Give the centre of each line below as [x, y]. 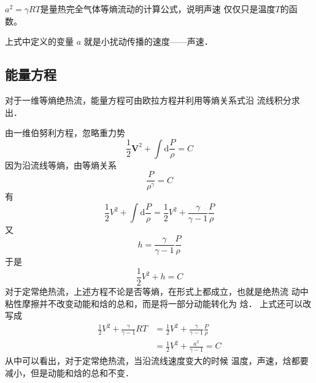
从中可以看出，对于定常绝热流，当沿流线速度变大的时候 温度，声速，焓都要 [157, 360]
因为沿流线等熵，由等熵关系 [61, 165]
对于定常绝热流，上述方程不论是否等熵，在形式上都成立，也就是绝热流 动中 [157, 291]
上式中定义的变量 [39, 41]
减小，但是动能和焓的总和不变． [69, 372]
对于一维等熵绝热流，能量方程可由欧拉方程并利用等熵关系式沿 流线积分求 [152, 100]
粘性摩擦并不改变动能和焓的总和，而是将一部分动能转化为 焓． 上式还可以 [154, 303]
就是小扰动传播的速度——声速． [148, 41]
